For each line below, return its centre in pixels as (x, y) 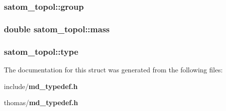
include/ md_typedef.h (41, 86)
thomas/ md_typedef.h (41, 102)
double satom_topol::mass (57, 29)
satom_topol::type (41, 51)
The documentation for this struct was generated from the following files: (113, 69)
